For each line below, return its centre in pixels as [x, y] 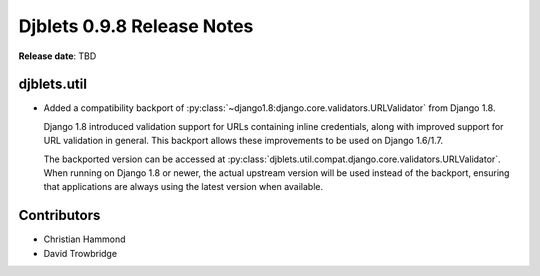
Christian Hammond [84, 239]
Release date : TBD [57, 56]
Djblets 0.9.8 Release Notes [136, 26]
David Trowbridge [80, 253]
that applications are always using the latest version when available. [183, 187]
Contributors [59, 215]
